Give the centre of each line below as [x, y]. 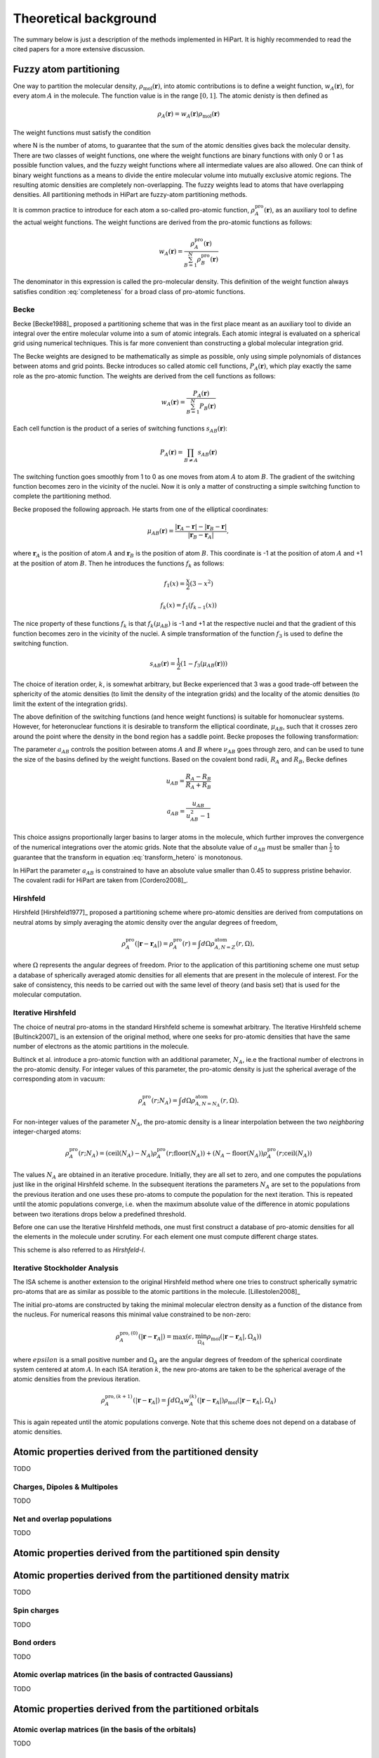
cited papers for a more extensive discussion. [79, 49]
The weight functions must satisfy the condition [82, 132]
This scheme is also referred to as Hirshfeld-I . [79, 1250]
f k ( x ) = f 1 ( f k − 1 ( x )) [189, 606]
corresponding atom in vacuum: [59, 1079]
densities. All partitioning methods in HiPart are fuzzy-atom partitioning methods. [130, 195]
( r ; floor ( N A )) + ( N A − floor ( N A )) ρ [217, 1154]
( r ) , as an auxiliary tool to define [310, 210]
